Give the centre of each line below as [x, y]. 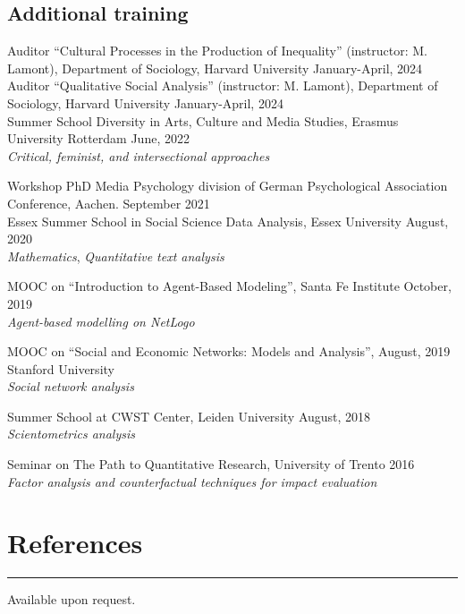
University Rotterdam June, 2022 [98, 138]
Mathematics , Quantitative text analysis [116, 256]
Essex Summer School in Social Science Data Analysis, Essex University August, [228, 221]
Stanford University [61, 368]
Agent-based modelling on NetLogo [101, 321]
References [75, 543]
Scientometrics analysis [71, 434]
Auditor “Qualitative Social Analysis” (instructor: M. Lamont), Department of [223, 85]
